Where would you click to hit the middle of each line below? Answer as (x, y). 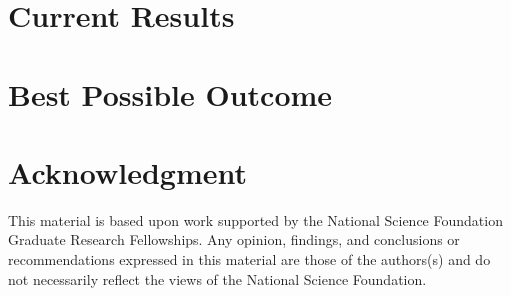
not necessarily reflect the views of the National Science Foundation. (217, 278)
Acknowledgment (127, 171)
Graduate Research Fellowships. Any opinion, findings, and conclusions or (234, 239)
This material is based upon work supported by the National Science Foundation (255, 219)
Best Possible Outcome (170, 93)
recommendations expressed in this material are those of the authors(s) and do (249, 259)
